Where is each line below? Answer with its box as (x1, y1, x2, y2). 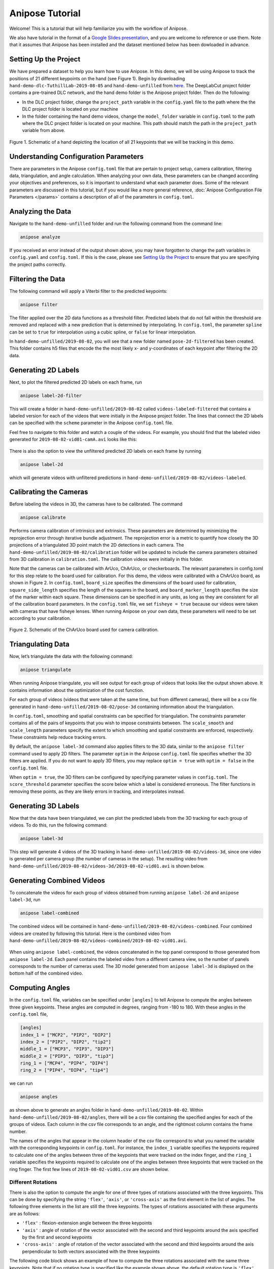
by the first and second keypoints (22, 1234, 92, 1241)
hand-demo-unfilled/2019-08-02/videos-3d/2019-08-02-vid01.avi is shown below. (9, 863, 205, 869)
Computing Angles (9, 984, 71, 992)
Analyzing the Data (9, 207, 72, 216)
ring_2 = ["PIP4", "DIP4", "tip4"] (20, 1067, 109, 1073)
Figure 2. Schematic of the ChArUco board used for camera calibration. (9, 627, 159, 633)
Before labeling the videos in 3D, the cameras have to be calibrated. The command (9, 501, 183, 507)
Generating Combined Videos (9, 876, 106, 885)
